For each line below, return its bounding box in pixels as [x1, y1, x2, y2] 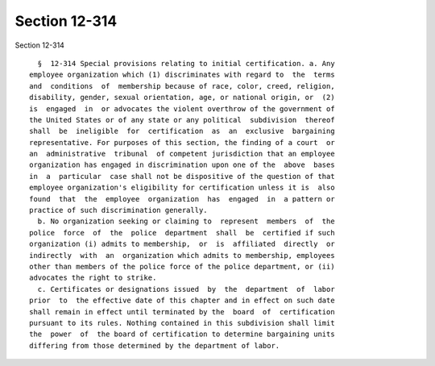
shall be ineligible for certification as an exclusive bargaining [29, 127, 335, 136]
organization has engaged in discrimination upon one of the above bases [29, 160, 335, 169]
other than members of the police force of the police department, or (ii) [29, 262, 335, 271]
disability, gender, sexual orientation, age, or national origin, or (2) [29, 93, 335, 102]
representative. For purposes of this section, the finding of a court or [29, 138, 335, 147]
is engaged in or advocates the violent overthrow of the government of [29, 104, 335, 113]
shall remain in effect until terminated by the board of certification [29, 307, 335, 316]
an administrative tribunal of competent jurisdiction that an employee [29, 149, 335, 159]
